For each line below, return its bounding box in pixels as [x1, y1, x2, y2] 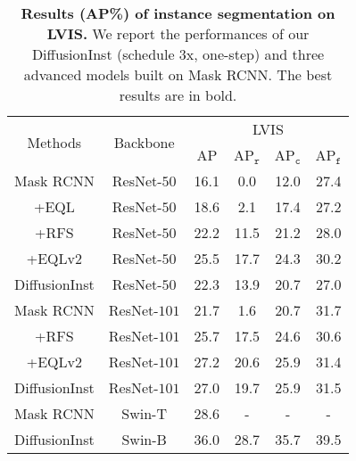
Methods [27, 131, 82, 152]
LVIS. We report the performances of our [46, 23, 310, 44]
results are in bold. [119, 85, 237, 105]
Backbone [113, 131, 175, 152]
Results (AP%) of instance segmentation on [21, 3, 335, 23]
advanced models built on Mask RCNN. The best [23, 64, 333, 85]
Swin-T [121, 403, 168, 424]
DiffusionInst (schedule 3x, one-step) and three [31, 44, 325, 64]
